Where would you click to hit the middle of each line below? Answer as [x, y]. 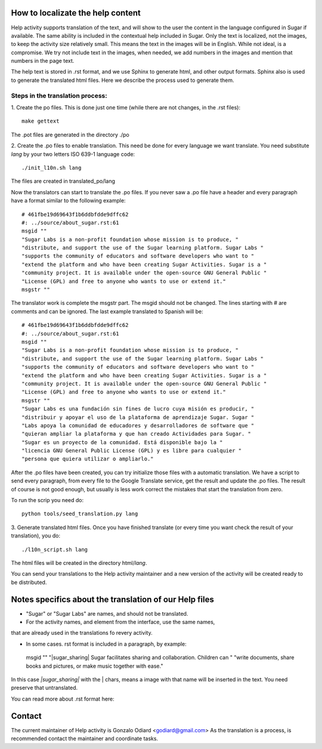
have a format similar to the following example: [68, 201]
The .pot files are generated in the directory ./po [70, 134]
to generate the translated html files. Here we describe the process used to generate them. [123, 80]
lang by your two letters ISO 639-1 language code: [73, 154]
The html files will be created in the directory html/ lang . [79, 562]
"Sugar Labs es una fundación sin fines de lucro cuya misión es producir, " [138, 409]
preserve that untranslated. [44, 688]
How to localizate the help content [76, 13]
